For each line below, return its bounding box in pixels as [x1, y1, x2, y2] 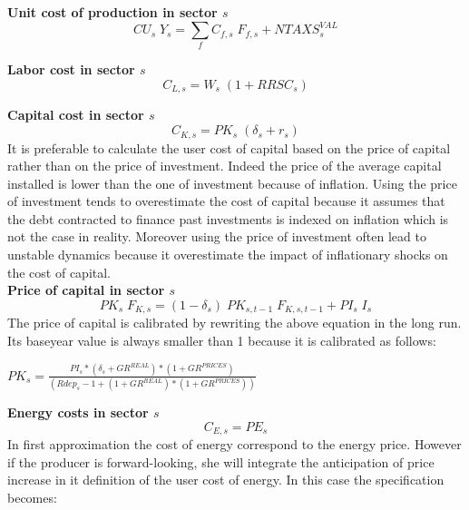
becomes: [7, 487, 57, 506]
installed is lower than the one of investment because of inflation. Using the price [7, 173, 457, 192]
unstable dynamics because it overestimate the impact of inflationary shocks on [7, 245, 448, 264]
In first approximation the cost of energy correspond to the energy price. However [7, 435, 462, 454]
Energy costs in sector [7, 403, 149, 422]
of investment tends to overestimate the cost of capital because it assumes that [7, 191, 445, 211]
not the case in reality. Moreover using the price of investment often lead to [7, 227, 426, 246]
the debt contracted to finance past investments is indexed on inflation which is [7, 209, 449, 228]
